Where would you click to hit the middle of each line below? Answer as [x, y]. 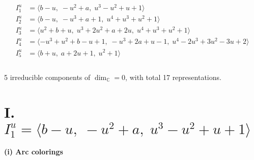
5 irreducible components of [47, 77]
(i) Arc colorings [34, 152]
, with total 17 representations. [173, 77]
